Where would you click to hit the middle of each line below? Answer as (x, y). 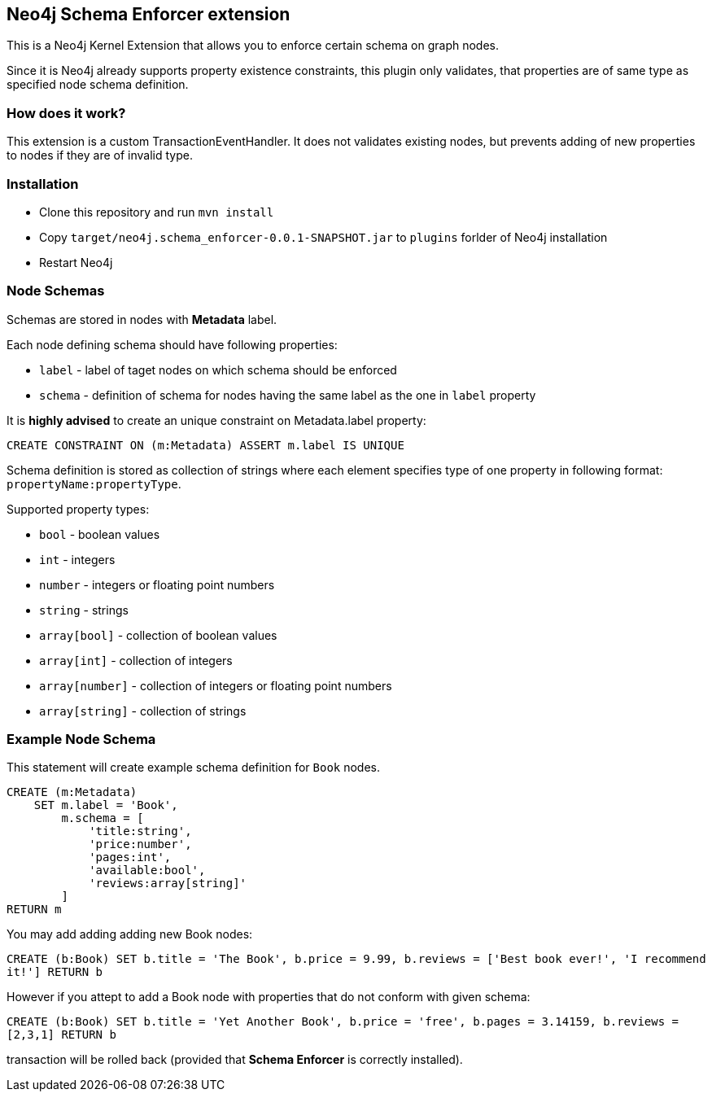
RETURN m (34, 910)
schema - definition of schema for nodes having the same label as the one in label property (288, 395)
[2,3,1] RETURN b (61, 1035)
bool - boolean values (100, 534)
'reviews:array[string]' (168, 884)
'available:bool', (147, 871)
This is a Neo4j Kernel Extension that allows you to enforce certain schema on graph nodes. (253, 46)
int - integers (77, 559)
